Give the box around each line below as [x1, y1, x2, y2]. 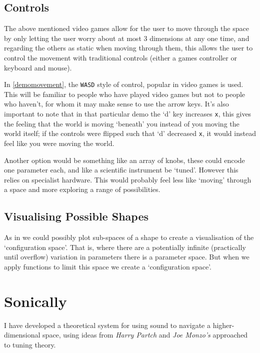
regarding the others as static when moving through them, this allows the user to [4, 42, 253, 53]
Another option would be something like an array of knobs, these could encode [4, 154, 245, 165]
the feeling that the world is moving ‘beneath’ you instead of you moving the [4, 118, 239, 128]
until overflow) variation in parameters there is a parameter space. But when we [4, 251, 249, 262]
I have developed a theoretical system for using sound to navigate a [4, 319, 210, 330]
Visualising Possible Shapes [4, 208, 148, 224]
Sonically [4, 290, 67, 311]
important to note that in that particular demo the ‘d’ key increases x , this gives [4, 108, 251, 119]
